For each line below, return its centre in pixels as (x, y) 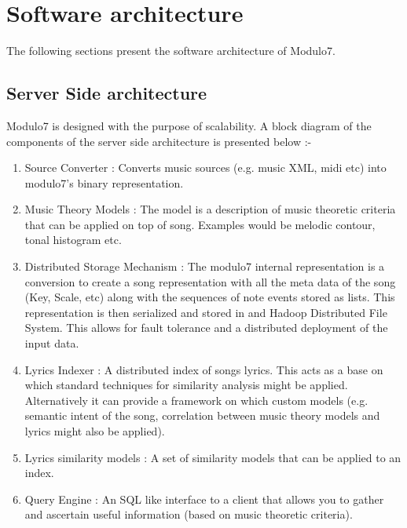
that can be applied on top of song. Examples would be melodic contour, (200, 224)
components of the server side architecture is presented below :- (159, 141)
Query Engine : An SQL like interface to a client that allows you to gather (204, 499)
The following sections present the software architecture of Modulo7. (171, 51)
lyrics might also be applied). (95, 431)
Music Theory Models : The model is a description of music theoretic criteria (210, 209)
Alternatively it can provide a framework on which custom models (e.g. (196, 400)
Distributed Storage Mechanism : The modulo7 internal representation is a (205, 266)
